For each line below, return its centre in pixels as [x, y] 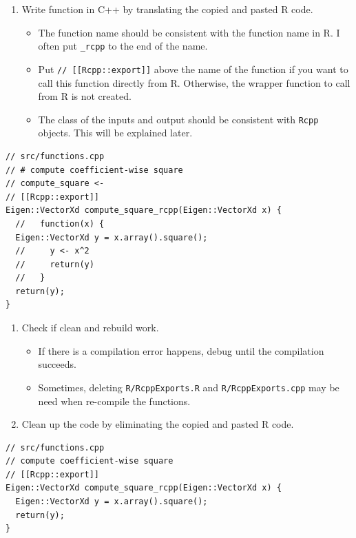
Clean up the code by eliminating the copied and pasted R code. [158, 424]
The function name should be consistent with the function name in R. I [189, 32]
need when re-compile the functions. [114, 401]
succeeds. [57, 364]
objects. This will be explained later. [115, 133]
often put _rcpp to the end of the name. [123, 46]
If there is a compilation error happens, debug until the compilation [181, 350]
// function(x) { [60, 224]
